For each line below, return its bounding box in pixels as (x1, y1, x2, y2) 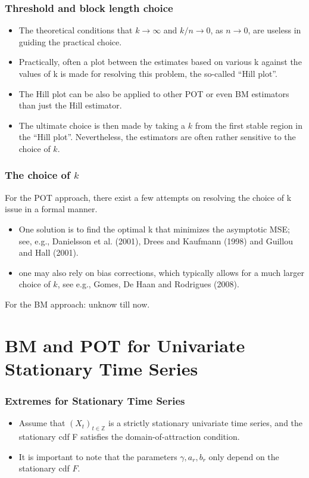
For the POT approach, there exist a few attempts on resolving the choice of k (5, 191, 292, 203)
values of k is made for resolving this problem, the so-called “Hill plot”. (18, 67, 277, 79)
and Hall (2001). (18, 246, 79, 259)
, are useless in (248, 24, 301, 36)
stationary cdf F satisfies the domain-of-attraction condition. (18, 430, 240, 443)
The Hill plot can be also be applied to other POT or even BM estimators (18, 87, 289, 100)
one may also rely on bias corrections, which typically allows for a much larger (18, 266, 305, 278)
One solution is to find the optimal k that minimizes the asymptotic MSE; (18, 222, 290, 235)
